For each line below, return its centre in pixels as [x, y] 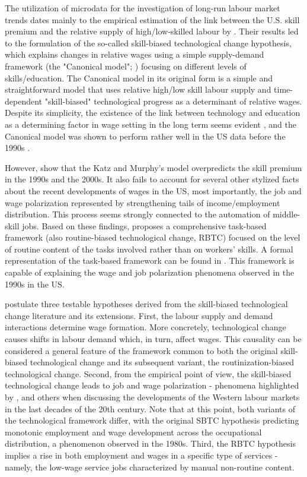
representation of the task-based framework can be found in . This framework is [150, 260]
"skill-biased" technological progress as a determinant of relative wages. [173, 101]
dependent [24, 101]
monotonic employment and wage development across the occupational [133, 432]
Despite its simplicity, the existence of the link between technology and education [153, 113]
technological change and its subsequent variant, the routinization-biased [162, 362]
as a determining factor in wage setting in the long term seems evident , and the [151, 124]
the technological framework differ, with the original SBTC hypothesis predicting [152, 420]
